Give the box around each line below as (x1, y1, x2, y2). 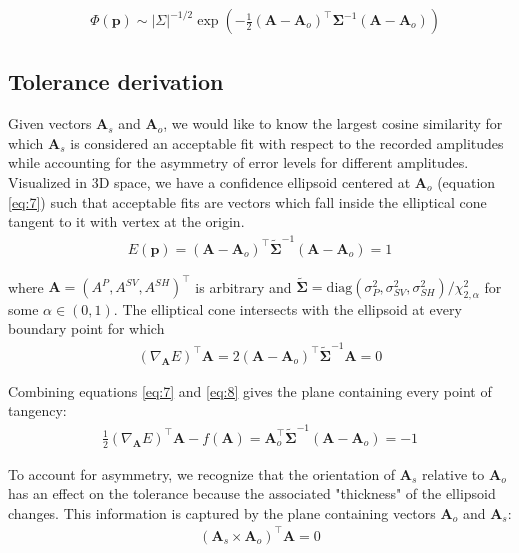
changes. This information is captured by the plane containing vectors (8, 502, 436, 523)
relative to (422, 463, 485, 484)
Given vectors (8, 113, 92, 134)
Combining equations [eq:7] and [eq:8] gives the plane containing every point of (8, 380, 492, 401)
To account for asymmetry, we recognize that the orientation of (8, 463, 396, 484)
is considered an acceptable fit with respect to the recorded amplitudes (70, 132, 504, 153)
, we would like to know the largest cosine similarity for (163, 113, 503, 134)
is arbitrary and (195, 276, 292, 297)
